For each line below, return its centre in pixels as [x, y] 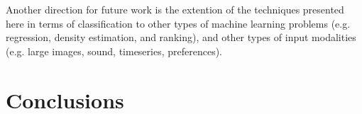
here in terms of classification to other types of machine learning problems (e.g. [178, 23]
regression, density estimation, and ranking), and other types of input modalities [181, 37]
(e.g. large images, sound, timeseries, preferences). [114, 51]
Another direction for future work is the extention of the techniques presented [175, 9]
